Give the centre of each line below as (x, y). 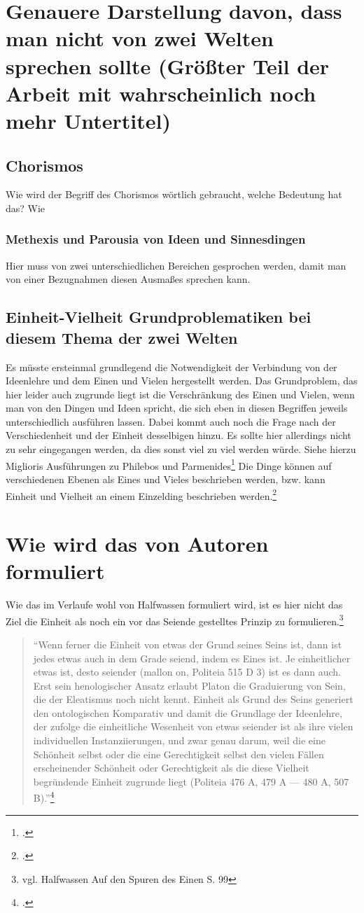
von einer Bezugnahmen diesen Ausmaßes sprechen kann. (128, 279)
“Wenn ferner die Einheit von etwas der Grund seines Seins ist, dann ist (188, 644)
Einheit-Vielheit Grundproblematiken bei (159, 317)
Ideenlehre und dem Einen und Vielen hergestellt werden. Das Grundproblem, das (182, 381)
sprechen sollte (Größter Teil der (168, 65)
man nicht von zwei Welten (140, 38)
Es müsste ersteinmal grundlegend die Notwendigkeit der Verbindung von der (171, 367)
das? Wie (26, 208)
